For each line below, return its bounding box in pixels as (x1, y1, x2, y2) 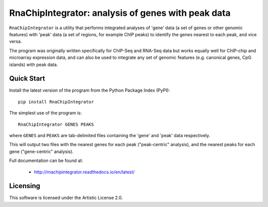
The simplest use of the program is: (9, 110, 82, 116)
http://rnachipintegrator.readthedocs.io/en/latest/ (34, 169, 135, 175)
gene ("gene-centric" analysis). (9, 149, 74, 155)
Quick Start (9, 74, 45, 83)
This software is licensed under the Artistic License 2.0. (9, 195, 123, 201)
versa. (9, 39, 22, 45)
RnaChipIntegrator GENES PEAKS (18, 121, 94, 127)
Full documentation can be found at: (9, 157, 83, 163)
